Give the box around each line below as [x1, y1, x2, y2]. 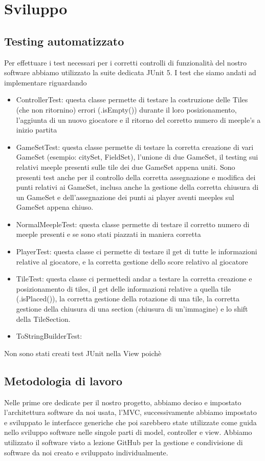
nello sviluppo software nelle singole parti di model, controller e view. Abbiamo [4, 427, 252, 437]
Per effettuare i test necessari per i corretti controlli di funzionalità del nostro [4, 57, 247, 68]
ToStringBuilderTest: [16, 331, 82, 341]
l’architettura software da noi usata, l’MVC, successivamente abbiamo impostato [4, 407, 257, 418]
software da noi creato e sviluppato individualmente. [4, 447, 168, 457]
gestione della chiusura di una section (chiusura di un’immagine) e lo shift [16, 303, 248, 314]
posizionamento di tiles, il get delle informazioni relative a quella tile [16, 283, 231, 294]
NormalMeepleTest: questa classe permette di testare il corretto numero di [16, 218, 250, 229]
